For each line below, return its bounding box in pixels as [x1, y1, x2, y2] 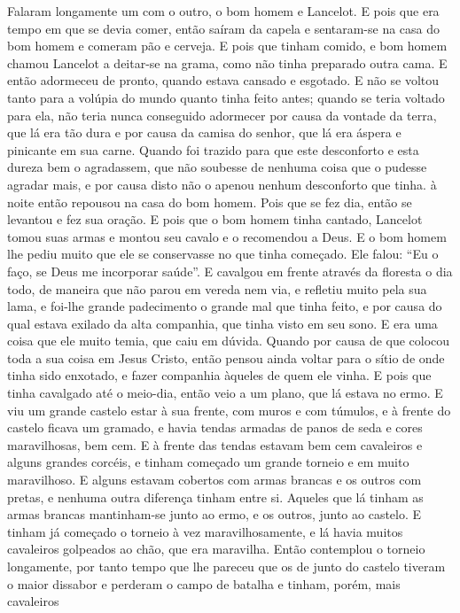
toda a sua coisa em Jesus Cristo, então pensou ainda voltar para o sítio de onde [7, 348, 445, 367]
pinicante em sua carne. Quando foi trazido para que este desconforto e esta [7, 140, 419, 159]
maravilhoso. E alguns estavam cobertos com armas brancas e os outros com [7, 470, 422, 489]
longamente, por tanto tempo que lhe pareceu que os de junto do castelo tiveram [7, 557, 446, 575]
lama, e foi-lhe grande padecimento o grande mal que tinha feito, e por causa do [7, 297, 442, 315]
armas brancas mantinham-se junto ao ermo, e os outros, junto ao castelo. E [7, 505, 422, 524]
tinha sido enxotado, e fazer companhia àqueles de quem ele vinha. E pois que [7, 366, 432, 384]
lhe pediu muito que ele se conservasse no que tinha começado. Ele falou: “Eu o [7, 244, 439, 263]
